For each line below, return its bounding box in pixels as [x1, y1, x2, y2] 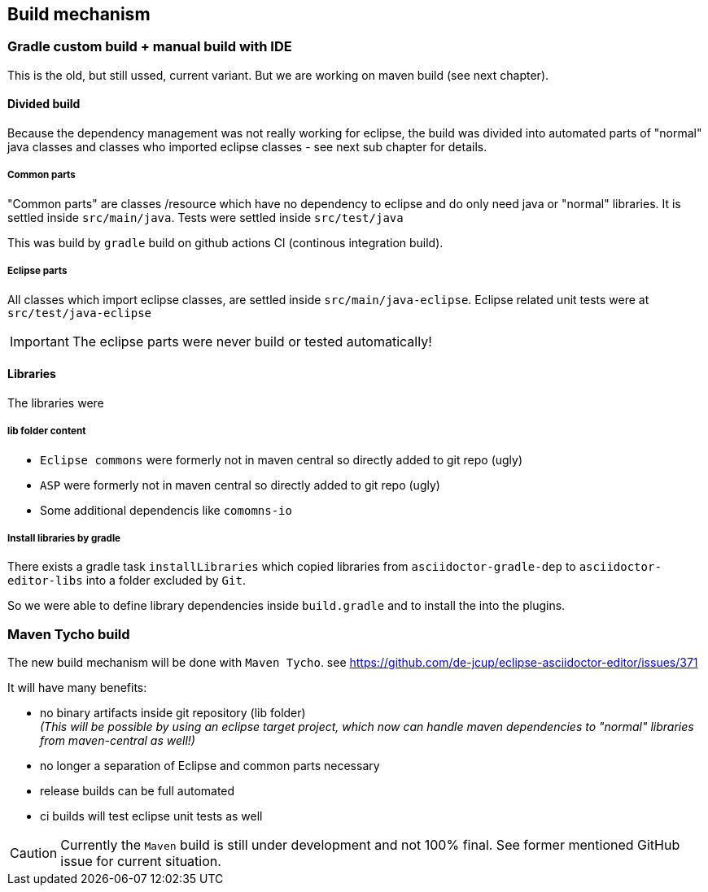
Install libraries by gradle [7, 532, 120, 544]
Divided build [7, 97, 81, 111]
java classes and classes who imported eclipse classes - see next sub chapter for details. [7, 140, 487, 154]
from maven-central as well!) [40, 733, 195, 748]
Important [10, 333, 69, 350]
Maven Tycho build [7, 625, 130, 642]
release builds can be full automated [40, 784, 235, 798]
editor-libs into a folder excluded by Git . [7, 573, 246, 588]
